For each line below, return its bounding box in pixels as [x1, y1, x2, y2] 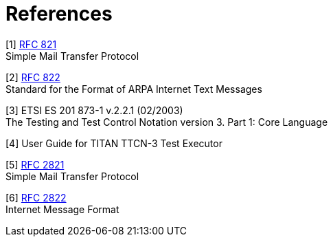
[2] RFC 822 [5, 71, 60, 83]
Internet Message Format [5, 203, 119, 215]
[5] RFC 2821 [5, 158, 65, 170]
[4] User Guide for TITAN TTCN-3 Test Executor [5, 137, 222, 149]
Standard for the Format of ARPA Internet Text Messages [5, 82, 262, 95]
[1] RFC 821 [5, 38, 57, 50]
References [5, 2, 113, 25]
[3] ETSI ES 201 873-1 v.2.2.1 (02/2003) [5, 104, 183, 116]
